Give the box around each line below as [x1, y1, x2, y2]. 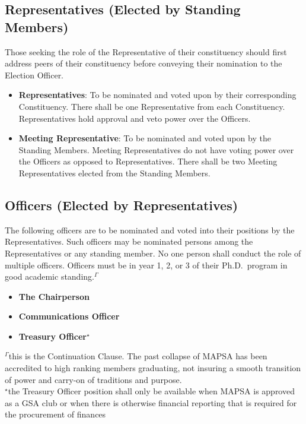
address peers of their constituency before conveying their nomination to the [5, 57, 282, 69]
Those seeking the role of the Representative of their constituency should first [5, 45, 287, 58]
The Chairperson [18, 290, 90, 302]
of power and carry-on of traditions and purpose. [5, 373, 182, 385]
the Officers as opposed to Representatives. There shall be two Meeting [18, 155, 278, 167]
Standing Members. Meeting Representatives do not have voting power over [18, 143, 294, 156]
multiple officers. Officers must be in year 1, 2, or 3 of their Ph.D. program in [5, 258, 288, 271]
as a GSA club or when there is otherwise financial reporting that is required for [5, 396, 297, 409]
